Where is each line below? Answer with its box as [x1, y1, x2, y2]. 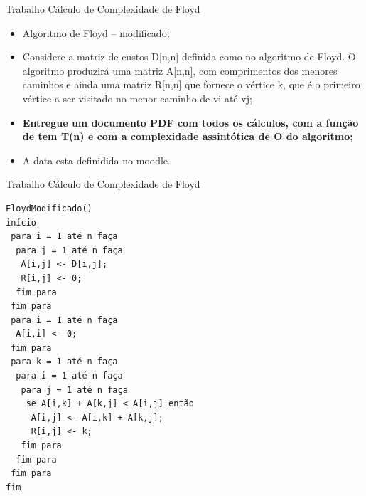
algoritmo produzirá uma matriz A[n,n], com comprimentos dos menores [22, 63, 338, 78]
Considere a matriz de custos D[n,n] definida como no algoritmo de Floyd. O [22, 49, 356, 64]
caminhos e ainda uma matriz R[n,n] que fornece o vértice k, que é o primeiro [22, 77, 360, 92]
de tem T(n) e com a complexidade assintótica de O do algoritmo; [22, 129, 353, 144]
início [6, 217, 36, 228]
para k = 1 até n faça [11, 357, 118, 367]
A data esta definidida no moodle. [22, 152, 171, 167]
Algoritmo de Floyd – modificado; [22, 25, 170, 40]
